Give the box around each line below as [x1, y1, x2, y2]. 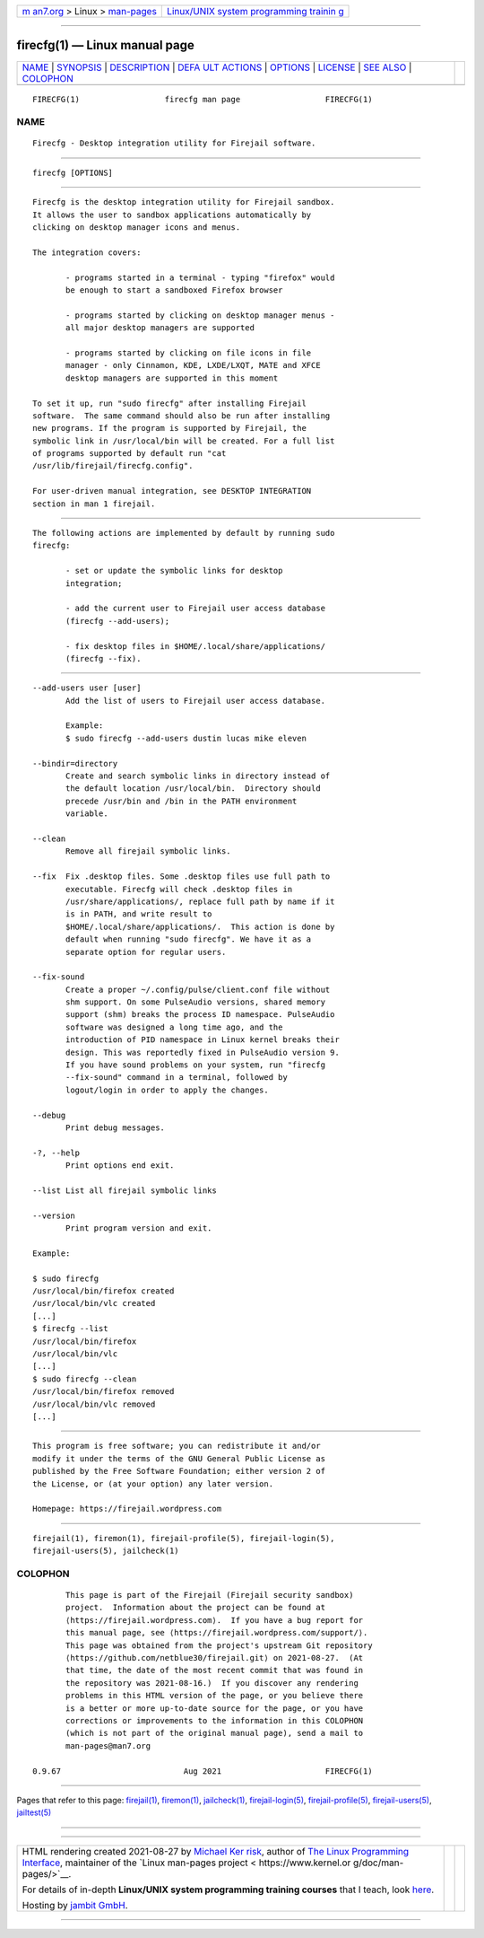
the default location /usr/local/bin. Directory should [65, 784, 322, 794]
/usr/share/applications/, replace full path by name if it [65, 896, 335, 907]
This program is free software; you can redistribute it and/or [32, 1441, 322, 1451]
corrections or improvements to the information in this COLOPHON [65, 1715, 364, 1725]
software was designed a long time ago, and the [65, 1022, 283, 1032]
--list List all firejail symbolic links [32, 1185, 217, 1196]
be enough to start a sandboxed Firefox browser [65, 285, 283, 295]
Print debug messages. [65, 1122, 166, 1133]
